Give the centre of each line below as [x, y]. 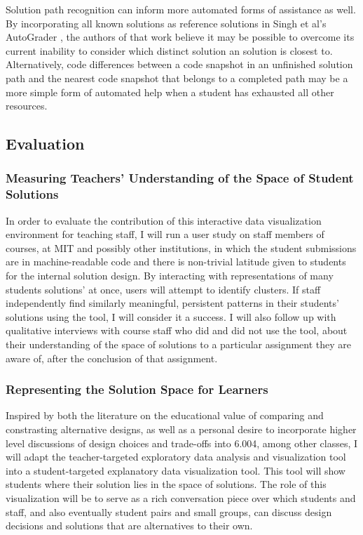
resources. [27, 106]
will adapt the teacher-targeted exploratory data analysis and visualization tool [176, 457]
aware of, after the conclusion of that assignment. [112, 358]
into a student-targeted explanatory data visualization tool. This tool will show [176, 470]
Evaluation [45, 144]
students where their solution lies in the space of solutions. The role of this [166, 484]
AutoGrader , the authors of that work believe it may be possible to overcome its [180, 37]
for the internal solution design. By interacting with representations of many [170, 276]
